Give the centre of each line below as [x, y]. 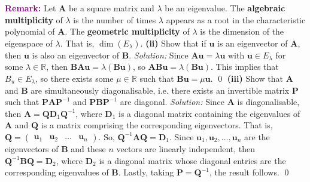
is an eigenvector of [252, 43]
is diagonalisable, [268, 102]
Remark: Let [31, 8]
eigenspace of [29, 43]
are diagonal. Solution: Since [172, 102]
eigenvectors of [32, 148]
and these [88, 148]
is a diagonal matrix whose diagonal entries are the [192, 160]
